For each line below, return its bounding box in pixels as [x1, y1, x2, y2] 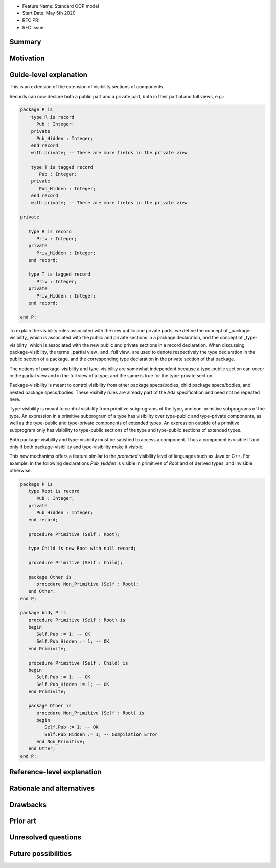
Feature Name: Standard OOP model [22, 3, 99, 9]
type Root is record [28, 488, 80, 494]
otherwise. [9, 467, 32, 473]
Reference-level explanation [9, 768, 102, 776]
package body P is [20, 610, 66, 615]
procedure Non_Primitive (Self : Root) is [36, 710, 145, 716]
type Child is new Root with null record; [28, 545, 136, 552]
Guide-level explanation [9, 71, 88, 79]
